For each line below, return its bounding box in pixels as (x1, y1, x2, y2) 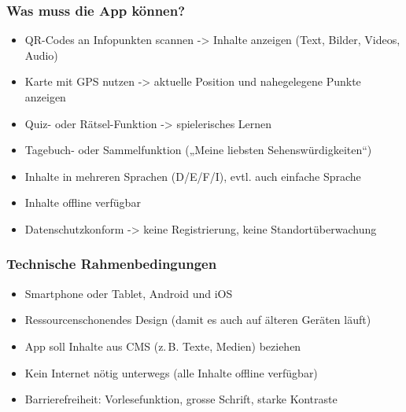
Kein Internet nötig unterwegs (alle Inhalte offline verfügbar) (24, 364, 318, 381)
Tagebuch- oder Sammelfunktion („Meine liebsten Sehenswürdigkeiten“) (24, 142, 372, 158)
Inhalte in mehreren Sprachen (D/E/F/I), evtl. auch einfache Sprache (24, 167, 361, 184)
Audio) (24, 46, 58, 63)
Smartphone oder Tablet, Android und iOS (24, 285, 233, 301)
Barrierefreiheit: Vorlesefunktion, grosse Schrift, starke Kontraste (24, 391, 338, 407)
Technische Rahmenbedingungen (6, 254, 217, 274)
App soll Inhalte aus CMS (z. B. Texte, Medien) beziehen (24, 337, 301, 354)
